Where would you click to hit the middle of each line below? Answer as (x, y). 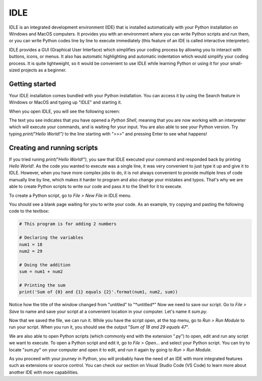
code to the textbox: (29, 211)
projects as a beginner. (44, 70)
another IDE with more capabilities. (44, 372)
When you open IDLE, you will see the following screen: (65, 111)
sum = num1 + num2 (41, 272)
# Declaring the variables (51, 238)
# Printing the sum (42, 285)
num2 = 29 (31, 251)
